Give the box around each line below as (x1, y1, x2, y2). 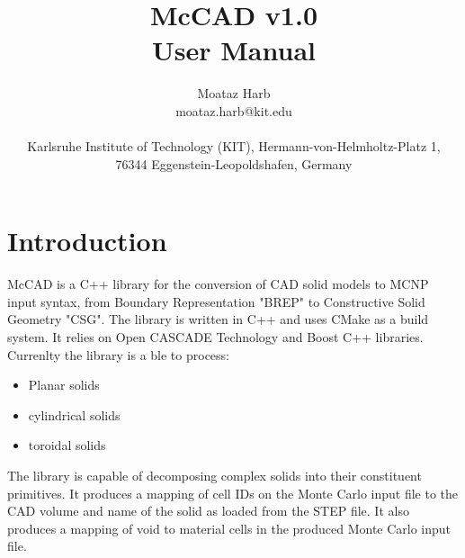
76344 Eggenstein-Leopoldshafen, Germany (115, 154, 353, 173)
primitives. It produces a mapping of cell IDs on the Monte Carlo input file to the (7, 483, 459, 502)
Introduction (7, 222, 167, 259)
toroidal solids (28, 436, 106, 454)
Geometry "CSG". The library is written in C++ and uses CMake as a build (7, 310, 429, 328)
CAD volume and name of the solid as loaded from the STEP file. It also (7, 501, 409, 520)
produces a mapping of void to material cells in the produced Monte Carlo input (7, 518, 452, 537)
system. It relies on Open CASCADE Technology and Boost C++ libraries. (7, 328, 424, 346)
